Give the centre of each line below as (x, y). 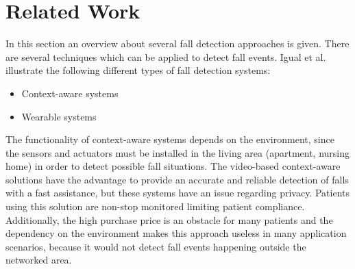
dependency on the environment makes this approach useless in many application (176, 233)
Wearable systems (59, 116)
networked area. (39, 260)
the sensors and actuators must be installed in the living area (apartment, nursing (178, 152)
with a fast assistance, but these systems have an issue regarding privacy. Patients (177, 193)
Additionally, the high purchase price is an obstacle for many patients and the (169, 219)
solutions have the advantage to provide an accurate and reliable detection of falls (177, 179)
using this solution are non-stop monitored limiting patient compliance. (155, 206)
